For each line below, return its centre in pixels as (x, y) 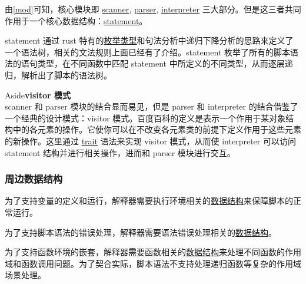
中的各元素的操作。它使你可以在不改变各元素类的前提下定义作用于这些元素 (157, 129)
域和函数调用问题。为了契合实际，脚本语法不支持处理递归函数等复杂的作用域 (153, 263)
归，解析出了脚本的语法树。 (58, 75)
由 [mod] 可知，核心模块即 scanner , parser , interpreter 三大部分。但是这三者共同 (153, 9)
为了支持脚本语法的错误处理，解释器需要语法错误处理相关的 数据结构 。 (141, 232)
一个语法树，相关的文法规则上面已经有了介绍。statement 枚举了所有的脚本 (147, 52)
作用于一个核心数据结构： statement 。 (76, 20)
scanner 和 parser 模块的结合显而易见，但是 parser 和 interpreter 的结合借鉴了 (152, 106)
